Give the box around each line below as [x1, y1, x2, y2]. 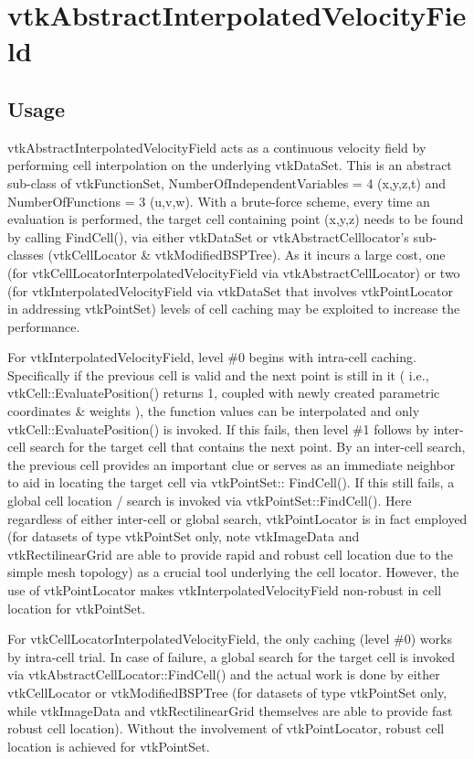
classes [7, 245, 44, 264]
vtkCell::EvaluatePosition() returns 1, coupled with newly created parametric [7, 383, 440, 402]
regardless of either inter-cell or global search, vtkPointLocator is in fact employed [7, 508, 468, 528]
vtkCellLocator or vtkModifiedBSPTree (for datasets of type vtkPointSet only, [7, 682, 448, 701]
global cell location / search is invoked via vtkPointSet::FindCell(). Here [7, 491, 412, 510]
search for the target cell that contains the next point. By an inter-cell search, [29, 437, 466, 456]
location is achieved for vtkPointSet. [7, 736, 210, 755]
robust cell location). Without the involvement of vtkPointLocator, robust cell [7, 719, 445, 738]
